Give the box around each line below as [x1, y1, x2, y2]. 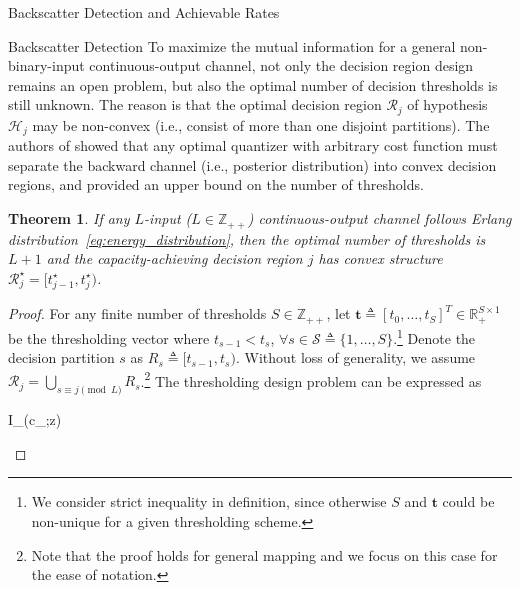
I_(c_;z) [8, 409, 62, 430]
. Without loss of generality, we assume [235, 347, 476, 368]
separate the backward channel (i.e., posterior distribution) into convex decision [8, 154, 497, 175]
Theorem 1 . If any [8, 208, 130, 229]
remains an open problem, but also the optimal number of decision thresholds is [8, 74, 498, 95]
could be [442, 491, 495, 512]
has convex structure [318, 248, 443, 269]
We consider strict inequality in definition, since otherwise [31, 491, 387, 512]
